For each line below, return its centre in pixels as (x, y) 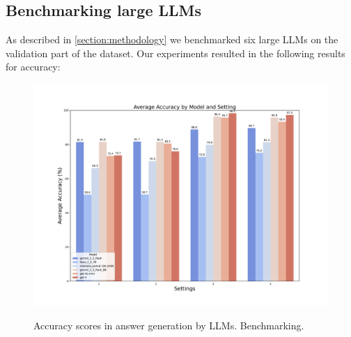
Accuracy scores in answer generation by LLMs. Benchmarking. (169, 325)
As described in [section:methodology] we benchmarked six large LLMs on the (172, 39)
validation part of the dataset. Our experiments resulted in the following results (175, 53)
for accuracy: (33, 67)
